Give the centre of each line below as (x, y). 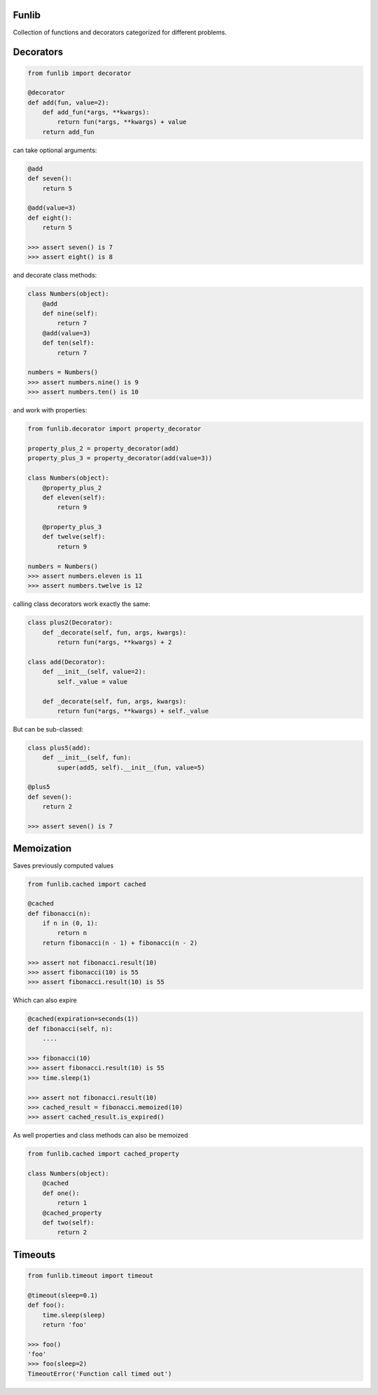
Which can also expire (45, 1000)
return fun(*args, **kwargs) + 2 (114, 642)
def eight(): (50, 218)
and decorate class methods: (55, 275)
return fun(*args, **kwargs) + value (122, 122)
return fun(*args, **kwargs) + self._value (133, 711)
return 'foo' (65, 1325)
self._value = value (92, 681)
